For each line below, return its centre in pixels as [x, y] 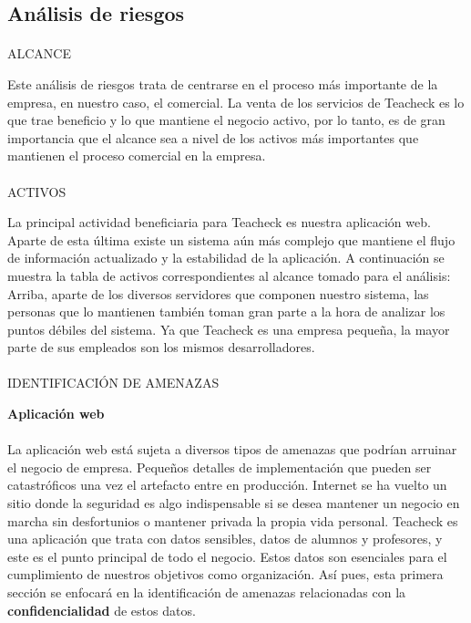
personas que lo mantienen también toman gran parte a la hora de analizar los [226, 311]
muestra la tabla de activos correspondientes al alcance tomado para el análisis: [229, 275]
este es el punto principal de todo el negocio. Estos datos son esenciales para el [227, 556]
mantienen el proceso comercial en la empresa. [137, 156]
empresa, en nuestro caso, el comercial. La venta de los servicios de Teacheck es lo [236, 102]
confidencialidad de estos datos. [102, 610]
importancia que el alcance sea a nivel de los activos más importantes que [213, 137]
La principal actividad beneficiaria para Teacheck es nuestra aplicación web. [219, 222]
